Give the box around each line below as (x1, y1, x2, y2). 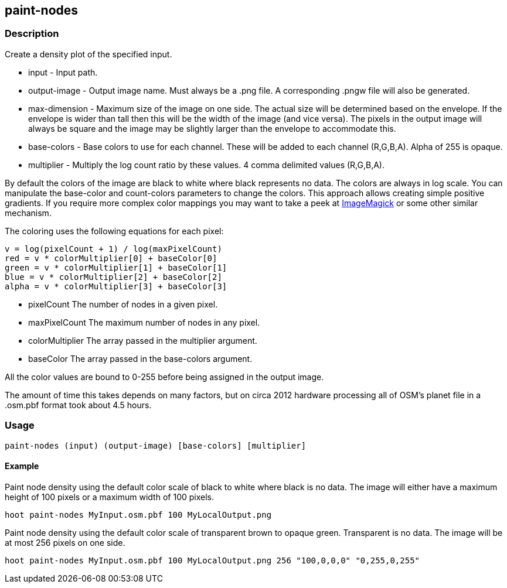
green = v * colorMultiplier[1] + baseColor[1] (5, 262, 227, 272)
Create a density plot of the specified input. (5, 49, 172, 59)
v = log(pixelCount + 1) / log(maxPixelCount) (5, 244, 222, 254)
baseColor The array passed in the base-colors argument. (28, 353, 253, 364)
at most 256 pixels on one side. (5, 537, 125, 548)
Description (5, 28, 59, 40)
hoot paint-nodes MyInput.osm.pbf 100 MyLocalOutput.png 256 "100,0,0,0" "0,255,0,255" (5, 555, 420, 565)
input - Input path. (28, 67, 98, 77)
